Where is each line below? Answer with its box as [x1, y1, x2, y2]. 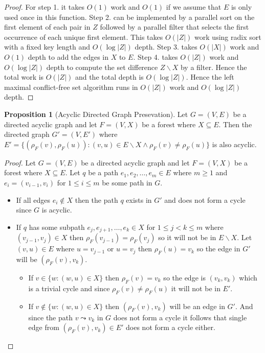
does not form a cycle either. [126, 322, 215, 333]
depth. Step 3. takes [135, 41, 197, 52]
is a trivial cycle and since [28, 283, 110, 293]
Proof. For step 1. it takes [4, 2, 85, 12]
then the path [75, 194, 118, 205]
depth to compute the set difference [46, 61, 158, 72]
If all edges [16, 194, 50, 205]
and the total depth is [75, 72, 144, 82]
